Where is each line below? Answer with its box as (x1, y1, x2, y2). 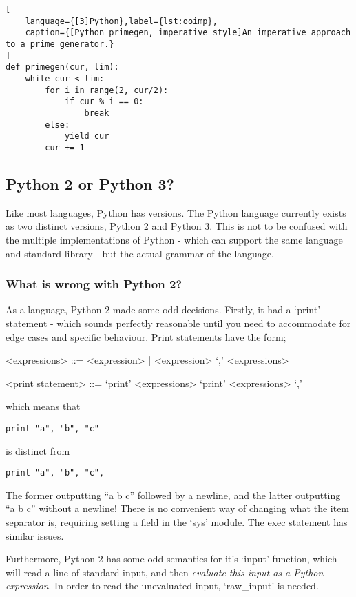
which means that (6, 399, 81, 413)
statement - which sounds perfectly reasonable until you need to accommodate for (6, 315, 351, 330)
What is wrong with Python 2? (6, 275, 182, 293)
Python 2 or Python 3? (6, 173, 174, 194)
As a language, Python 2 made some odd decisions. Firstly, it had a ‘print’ (6, 302, 321, 317)
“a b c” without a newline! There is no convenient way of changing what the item (6, 501, 350, 516)
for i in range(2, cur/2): (45, 85, 169, 95)
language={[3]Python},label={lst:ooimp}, (25, 16, 218, 26)
